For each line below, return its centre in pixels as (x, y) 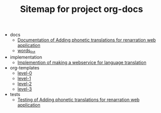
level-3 (24, 89)
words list (26, 51)
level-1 (24, 78)
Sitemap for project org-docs (81, 9)
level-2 (24, 83)
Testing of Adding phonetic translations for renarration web (78, 99)
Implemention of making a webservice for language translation (82, 62)
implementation (26, 57)
